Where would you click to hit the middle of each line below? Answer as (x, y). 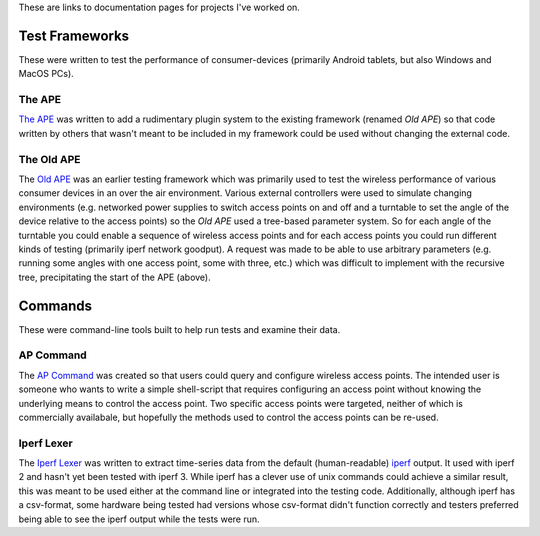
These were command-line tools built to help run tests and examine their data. (179, 329)
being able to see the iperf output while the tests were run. (139, 519)
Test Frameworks (74, 35)
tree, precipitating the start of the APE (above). (115, 277)
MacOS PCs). (46, 74)
